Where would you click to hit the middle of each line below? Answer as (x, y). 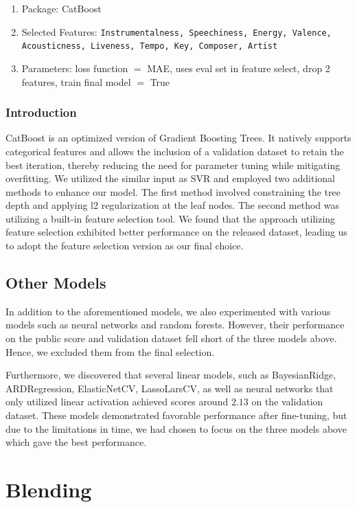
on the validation (287, 402)
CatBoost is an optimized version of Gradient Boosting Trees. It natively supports (178, 138)
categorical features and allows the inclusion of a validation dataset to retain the (175, 151)
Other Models (56, 283)
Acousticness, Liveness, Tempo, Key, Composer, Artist (150, 46)
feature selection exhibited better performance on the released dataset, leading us (176, 232)
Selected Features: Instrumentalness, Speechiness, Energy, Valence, (176, 31)
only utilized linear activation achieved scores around (117, 402)
